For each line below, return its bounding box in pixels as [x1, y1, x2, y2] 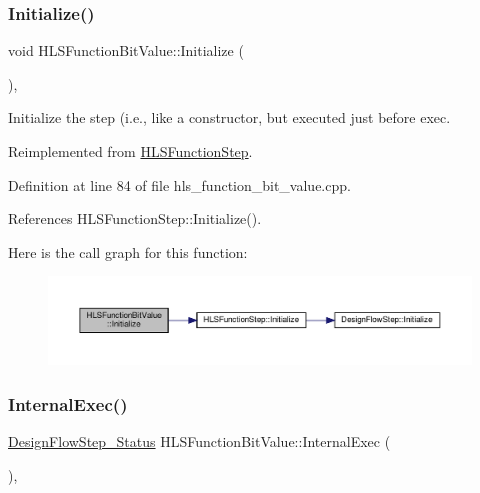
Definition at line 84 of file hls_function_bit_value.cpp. [8, 174, 351, 195]
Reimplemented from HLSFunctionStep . [8, 141, 253, 161]
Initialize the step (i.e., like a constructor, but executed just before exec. [8, 107, 451, 128]
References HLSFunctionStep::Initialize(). [8, 208, 262, 229]
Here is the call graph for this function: [8, 241, 248, 262]
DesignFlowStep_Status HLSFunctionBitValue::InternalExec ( [8, 431, 391, 452]
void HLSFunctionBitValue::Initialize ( [8, 40, 244, 61]
